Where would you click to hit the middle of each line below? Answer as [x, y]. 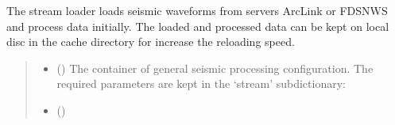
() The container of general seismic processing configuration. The [215, 68]
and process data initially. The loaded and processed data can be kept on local [198, 26]
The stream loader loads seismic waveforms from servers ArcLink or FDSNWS [197, 10]
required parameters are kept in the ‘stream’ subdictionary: [201, 83]
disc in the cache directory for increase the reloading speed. [151, 42]
